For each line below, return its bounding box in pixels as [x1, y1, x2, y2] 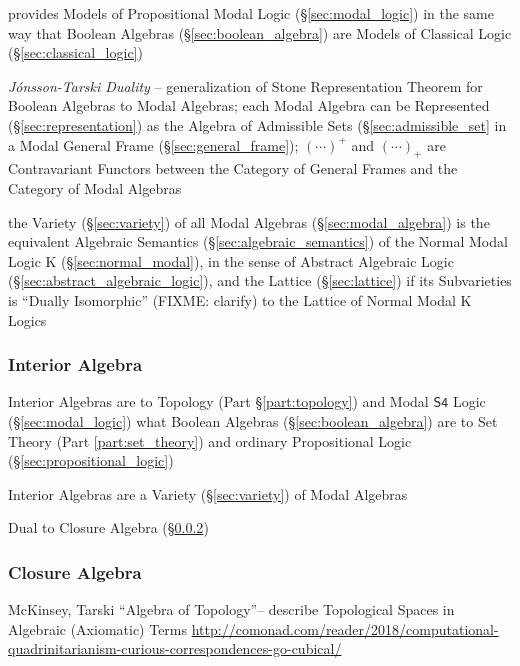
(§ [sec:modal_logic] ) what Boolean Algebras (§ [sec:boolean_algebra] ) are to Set [8, 410, 498, 431]
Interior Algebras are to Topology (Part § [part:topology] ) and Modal [8, 391, 429, 412]
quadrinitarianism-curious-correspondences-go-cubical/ [8, 638, 342, 659]
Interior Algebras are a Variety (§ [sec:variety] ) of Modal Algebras [8, 483, 408, 504]
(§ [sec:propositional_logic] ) [8, 450, 174, 471]
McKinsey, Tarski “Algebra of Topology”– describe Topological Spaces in [8, 599, 455, 620]
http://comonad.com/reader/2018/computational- [191, 618, 499, 639]
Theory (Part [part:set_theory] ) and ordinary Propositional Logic [8, 430, 412, 451]
